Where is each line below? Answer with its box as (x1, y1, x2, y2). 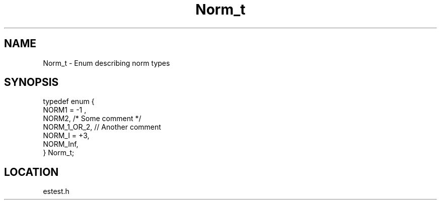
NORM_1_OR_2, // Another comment (43, 123, 161, 132)
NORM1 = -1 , (43, 106, 87, 115)
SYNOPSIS (4, 76, 59, 89)
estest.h (43, 187, 69, 196)
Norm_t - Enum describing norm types (43, 58, 170, 67)
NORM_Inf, (43, 140, 79, 149)
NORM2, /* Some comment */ (43, 114, 141, 123)
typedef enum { (43, 97, 95, 106)
